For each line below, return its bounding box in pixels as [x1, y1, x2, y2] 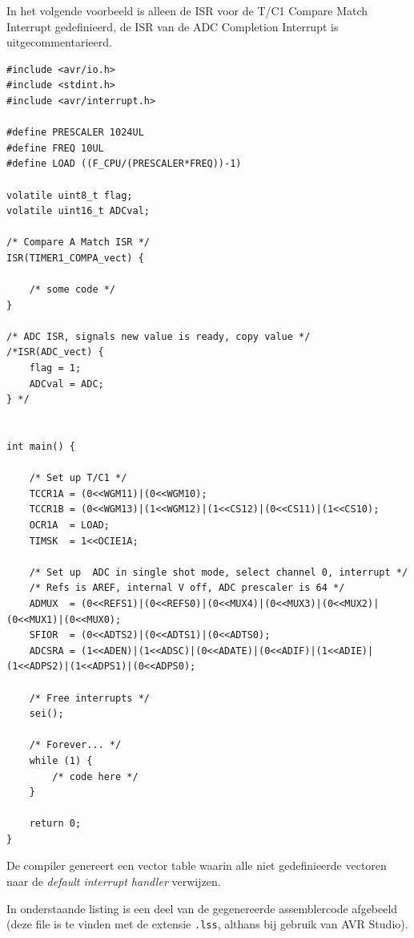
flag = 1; [29, 362, 82, 374]
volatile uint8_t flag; [6, 189, 133, 201]
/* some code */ [29, 284, 116, 296]
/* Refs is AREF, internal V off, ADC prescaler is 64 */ [29, 582, 345, 594]
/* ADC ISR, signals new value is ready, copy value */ [6, 330, 311, 342]
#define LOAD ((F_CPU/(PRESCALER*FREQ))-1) [6, 158, 242, 170]
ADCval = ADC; [29, 378, 104, 390]
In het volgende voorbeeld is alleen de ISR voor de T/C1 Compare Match [6, 2, 368, 18]
